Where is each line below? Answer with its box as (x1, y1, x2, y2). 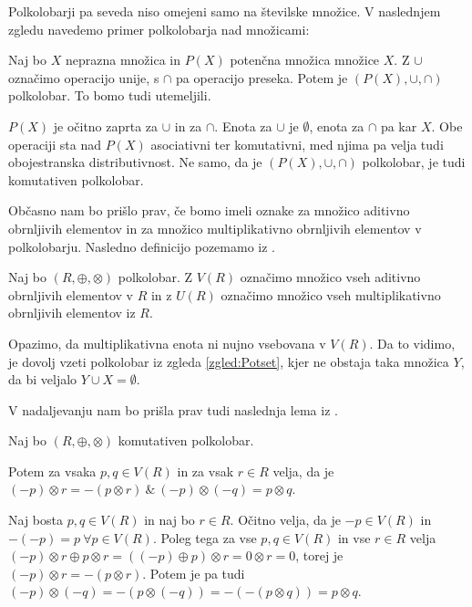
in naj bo (144, 510, 195, 529)
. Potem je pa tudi (142, 563, 245, 582)
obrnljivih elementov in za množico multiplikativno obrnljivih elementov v (8, 218, 422, 237)
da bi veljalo (8, 370, 77, 389)
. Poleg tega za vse (152, 528, 257, 547)
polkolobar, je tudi (362, 152, 466, 172)
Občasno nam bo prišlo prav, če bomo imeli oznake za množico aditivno (8, 201, 410, 220)
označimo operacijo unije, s (8, 68, 159, 87)
